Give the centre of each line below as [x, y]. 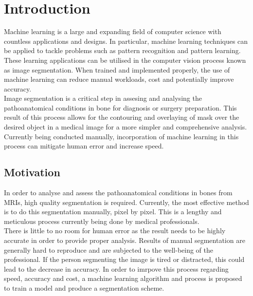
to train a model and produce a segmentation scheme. [84, 287]
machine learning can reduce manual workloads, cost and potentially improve [119, 79]
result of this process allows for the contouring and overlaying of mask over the [122, 117]
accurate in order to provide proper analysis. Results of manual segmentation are [125, 240]
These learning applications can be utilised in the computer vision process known [125, 60]
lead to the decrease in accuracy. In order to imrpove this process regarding [116, 268]
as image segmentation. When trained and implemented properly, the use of [117, 69]
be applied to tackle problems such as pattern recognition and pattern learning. [122, 50]
